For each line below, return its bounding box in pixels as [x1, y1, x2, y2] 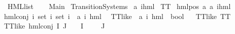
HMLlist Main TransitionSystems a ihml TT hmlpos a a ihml [7, 1, 231, 11]
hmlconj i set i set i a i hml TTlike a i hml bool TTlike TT [4, 10, 231, 21]
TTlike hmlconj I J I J [4, 20, 105, 31]
